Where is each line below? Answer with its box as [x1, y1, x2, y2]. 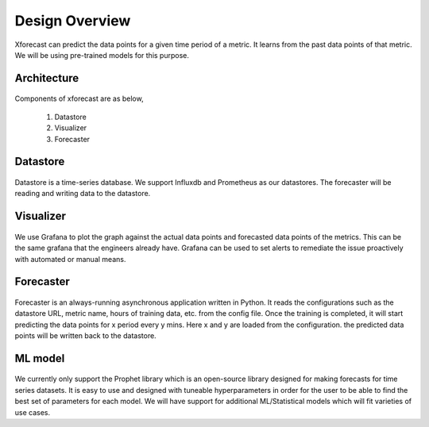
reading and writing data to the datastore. [14, 189, 151, 198]
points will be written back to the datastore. [14, 331, 157, 340]
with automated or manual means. [14, 254, 126, 264]
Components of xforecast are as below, [14, 94, 144, 103]
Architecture [14, 71, 79, 85]
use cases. [14, 407, 51, 417]
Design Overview [14, 12, 131, 29]
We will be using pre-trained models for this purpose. [14, 50, 190, 60]
